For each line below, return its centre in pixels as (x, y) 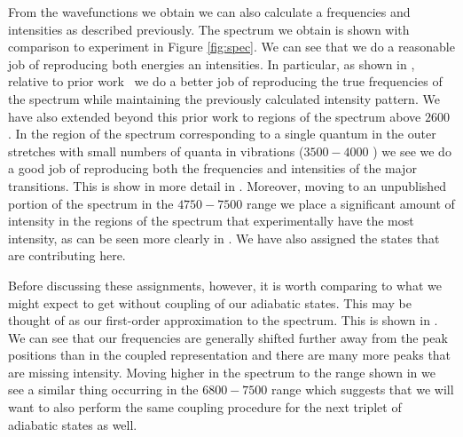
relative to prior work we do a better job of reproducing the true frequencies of (225, 81)
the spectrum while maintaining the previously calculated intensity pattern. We (224, 98)
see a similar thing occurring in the (103, 389)
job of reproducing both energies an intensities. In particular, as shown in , (212, 64)
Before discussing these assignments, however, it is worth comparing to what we (225, 285)
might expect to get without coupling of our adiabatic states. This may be (210, 302)
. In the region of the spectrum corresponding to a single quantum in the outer (222, 134)
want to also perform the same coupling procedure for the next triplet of (205, 407)
